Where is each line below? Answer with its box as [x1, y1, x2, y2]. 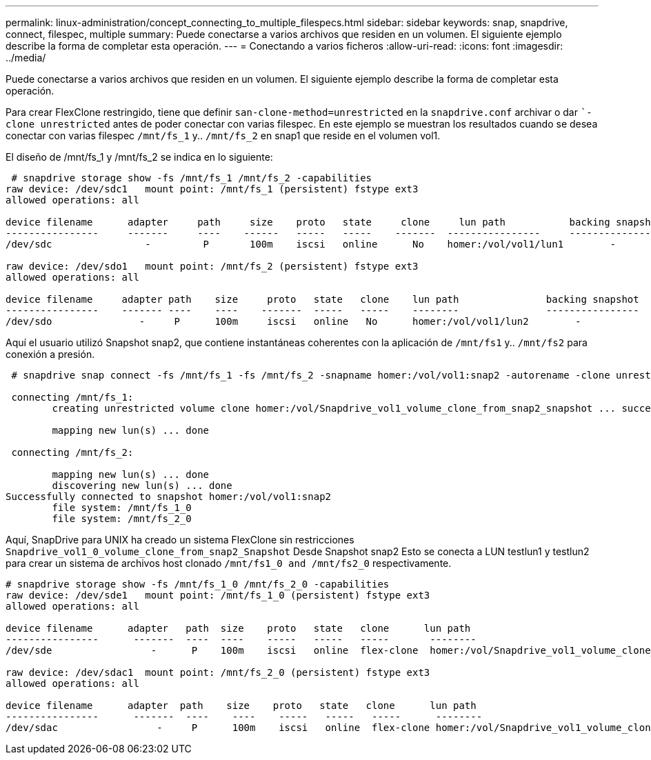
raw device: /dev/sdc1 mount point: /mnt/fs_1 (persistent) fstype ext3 [6, 183, 419, 194]
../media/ [6, 52, 46, 63]
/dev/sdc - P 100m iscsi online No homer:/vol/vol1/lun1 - [6, 239, 617, 250]
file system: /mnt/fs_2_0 [52, 513, 192, 524]
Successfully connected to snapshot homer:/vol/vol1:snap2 [6, 491, 332, 502]
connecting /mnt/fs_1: [11, 392, 134, 403]
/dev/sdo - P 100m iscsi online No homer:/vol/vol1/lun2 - [6, 316, 581, 327]
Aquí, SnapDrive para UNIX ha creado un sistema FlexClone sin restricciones [6, 534, 354, 546]
